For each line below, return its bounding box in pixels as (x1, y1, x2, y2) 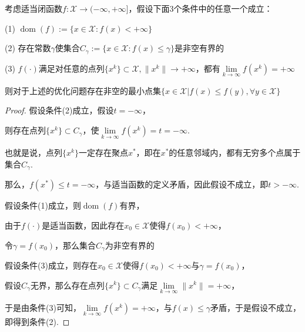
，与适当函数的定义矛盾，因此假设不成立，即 (95, 178, 269, 190)
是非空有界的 (175, 42, 224, 54)
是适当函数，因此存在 (42, 219, 125, 231)
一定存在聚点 (78, 146, 128, 159)
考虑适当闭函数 (5, 2, 62, 14)
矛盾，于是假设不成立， (210, 301, 301, 313)
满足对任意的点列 (38, 62, 105, 74)
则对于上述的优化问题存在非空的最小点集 (5, 84, 161, 96)
